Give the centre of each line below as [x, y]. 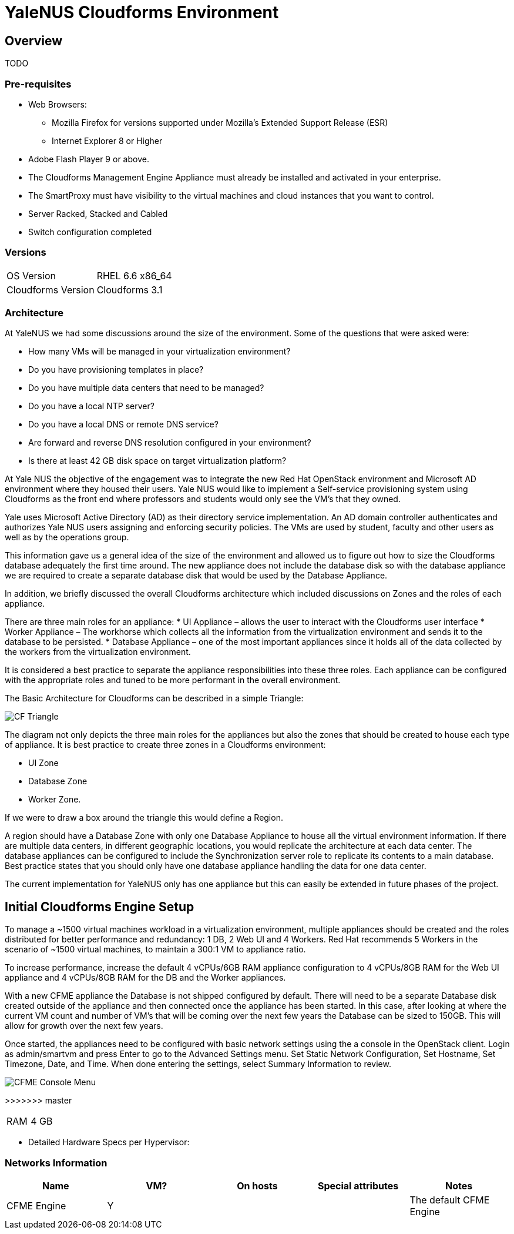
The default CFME [450, 1200]
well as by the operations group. [67, 537]
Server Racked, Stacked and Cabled [98, 213]
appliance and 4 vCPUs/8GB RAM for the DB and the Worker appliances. [145, 978]
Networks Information [56, 1163]
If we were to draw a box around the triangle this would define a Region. [144, 818]
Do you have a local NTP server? [91, 406]
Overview [34, 41]
